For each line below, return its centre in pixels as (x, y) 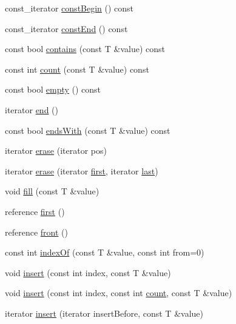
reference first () (35, 211)
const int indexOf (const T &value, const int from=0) (105, 252)
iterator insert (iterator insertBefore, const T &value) (104, 313)
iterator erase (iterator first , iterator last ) (82, 170)
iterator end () (32, 109)
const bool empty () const (53, 89)
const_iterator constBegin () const (69, 8)
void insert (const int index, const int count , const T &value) (119, 293)
